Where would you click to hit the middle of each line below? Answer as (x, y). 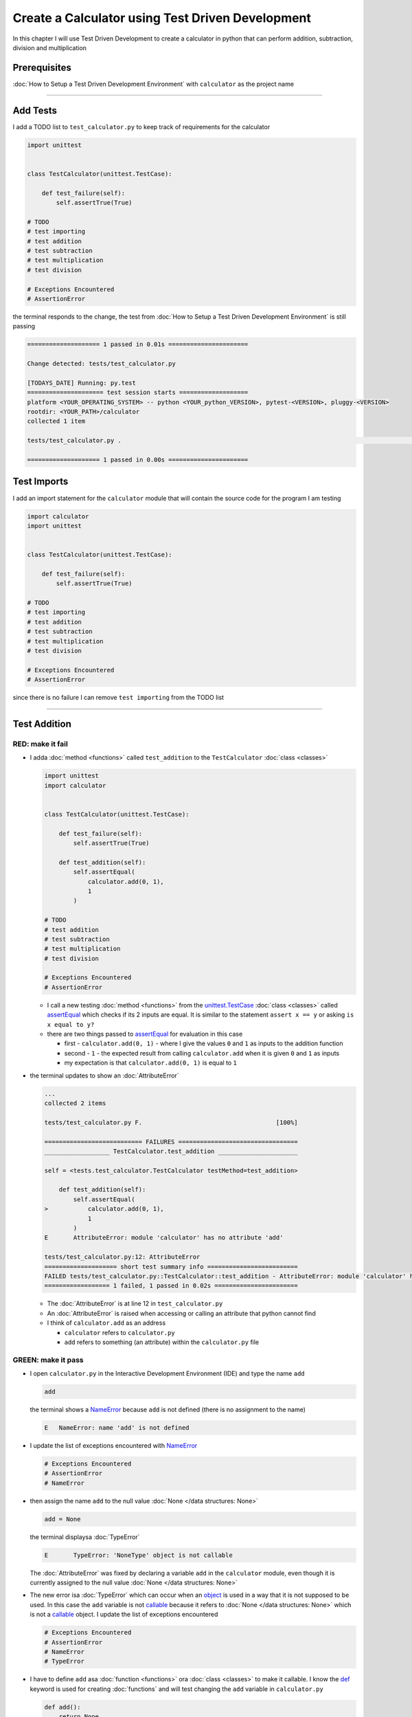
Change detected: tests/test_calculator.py (102, 364)
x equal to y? (71, 1024)
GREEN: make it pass (48, 1360)
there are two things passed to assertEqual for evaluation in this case (145, 1034)
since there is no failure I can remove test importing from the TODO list (118, 698)
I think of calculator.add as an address (106, 1323)
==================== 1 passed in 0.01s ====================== (138, 344)
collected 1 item (56, 421)
